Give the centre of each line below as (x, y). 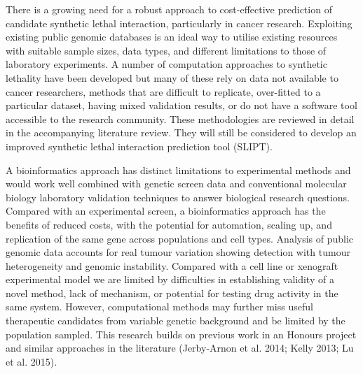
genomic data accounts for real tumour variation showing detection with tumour (178, 252)
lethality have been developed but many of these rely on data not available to (172, 77)
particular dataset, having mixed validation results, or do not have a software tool (181, 105)
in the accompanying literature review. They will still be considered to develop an (181, 132)
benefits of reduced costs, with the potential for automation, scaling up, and (169, 224)
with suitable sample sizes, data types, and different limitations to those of (166, 50)
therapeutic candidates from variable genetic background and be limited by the (176, 321)
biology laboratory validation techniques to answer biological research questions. (178, 197)
